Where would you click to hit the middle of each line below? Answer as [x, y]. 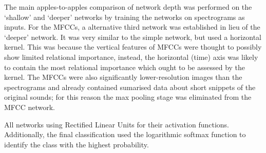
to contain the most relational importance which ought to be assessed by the [125, 67]
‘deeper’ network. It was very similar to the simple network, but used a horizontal [133, 37]
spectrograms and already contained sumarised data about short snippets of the [130, 87]
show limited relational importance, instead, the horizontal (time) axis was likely [131, 57]
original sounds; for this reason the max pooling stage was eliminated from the [128, 97]
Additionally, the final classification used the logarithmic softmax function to [125, 134]
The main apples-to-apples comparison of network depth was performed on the [128, 7]
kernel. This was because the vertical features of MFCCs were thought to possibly [133, 47]
